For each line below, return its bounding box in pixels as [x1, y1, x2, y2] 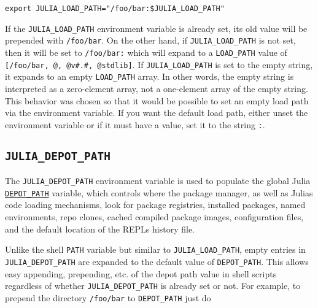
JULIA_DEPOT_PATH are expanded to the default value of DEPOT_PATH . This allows [5, 255, 309, 268]
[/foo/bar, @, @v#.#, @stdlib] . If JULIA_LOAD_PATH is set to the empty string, [5, 58, 313, 71]
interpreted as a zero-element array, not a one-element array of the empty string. [5, 82, 308, 94]
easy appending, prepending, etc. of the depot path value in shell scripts [5, 267, 277, 280]
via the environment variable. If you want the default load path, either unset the [5, 106, 308, 119]
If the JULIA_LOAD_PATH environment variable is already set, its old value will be [5, 21, 308, 34]
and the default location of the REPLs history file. [5, 222, 195, 235]
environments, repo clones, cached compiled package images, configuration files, [5, 210, 304, 223]
